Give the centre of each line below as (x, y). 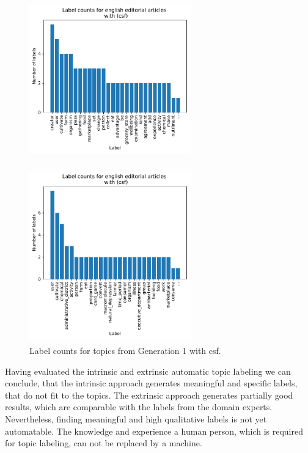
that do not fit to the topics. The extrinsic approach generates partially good (149, 395)
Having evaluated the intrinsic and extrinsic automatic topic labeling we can (148, 371)
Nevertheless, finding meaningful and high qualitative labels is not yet (136, 419)
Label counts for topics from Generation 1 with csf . (125, 351)
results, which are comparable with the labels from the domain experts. (139, 407)
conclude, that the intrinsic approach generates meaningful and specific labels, (151, 383)
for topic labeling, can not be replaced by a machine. (104, 443)
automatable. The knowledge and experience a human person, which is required (154, 431)
